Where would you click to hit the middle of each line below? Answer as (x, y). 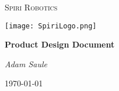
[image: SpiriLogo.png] (51, 26)
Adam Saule (26, 63)
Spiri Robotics (31, 7)
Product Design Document (60, 44)
